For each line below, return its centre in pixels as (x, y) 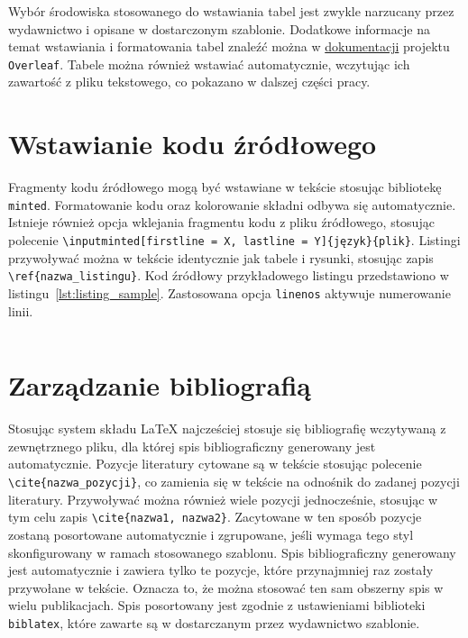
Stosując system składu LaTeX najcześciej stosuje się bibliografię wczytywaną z (227, 428)
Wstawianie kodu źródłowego (193, 144)
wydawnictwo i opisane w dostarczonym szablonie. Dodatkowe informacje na (219, 28)
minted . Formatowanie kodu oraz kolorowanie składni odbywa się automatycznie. (232, 204)
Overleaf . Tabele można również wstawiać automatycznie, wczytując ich (209, 64)
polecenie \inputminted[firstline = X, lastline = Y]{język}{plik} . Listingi (234, 240)
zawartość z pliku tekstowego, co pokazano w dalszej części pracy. (189, 82)
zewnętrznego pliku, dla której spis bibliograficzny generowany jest (192, 446)
